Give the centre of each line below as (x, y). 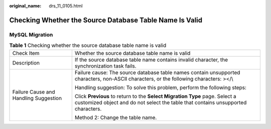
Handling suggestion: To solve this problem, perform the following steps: (161, 87)
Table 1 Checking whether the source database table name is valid (88, 45)
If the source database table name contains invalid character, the (151, 59)
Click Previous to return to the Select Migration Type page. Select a (155, 96)
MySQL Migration (31, 34)
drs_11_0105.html (66, 6)
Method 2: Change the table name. (116, 117)
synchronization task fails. (105, 66)
